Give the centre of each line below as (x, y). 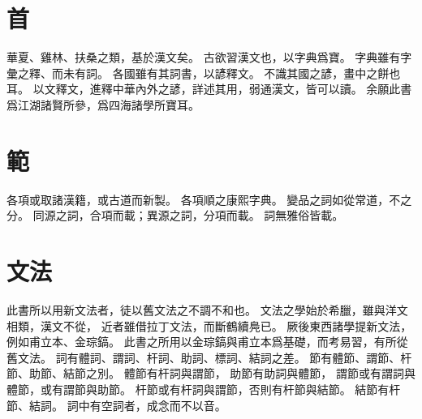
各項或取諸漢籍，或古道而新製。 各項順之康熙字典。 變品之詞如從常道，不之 (209, 199)
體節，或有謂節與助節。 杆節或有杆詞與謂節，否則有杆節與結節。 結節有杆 (204, 389)
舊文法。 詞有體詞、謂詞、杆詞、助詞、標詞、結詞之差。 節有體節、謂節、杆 (209, 357)
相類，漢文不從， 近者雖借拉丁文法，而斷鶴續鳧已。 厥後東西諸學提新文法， (209, 325)
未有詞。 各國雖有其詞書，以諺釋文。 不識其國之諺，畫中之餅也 (232, 73)
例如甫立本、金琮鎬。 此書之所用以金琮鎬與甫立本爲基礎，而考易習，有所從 (207, 342)
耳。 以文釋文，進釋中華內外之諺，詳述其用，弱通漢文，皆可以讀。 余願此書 (209, 89)
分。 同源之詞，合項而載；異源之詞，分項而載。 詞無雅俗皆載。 (175, 215)
